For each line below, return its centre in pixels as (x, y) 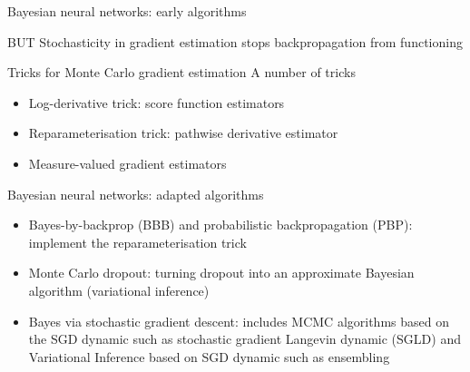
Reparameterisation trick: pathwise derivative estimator (183, 133)
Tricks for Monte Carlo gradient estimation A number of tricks (181, 72)
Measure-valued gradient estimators (127, 163)
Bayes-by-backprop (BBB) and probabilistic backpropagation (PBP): (220, 225)
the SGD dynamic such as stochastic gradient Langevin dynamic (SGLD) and (245, 339)
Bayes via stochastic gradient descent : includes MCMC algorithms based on (239, 321)
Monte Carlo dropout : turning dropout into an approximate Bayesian (221, 273)
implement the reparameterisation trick (137, 242)
